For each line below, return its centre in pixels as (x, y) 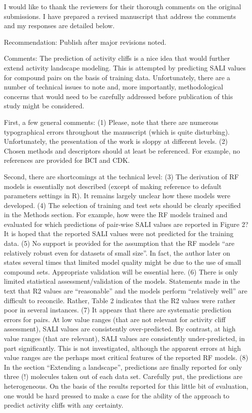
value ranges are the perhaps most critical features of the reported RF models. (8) (126, 357)
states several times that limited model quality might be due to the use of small (123, 262)
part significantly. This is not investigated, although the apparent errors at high (122, 348)
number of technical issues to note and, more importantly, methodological (114, 87)
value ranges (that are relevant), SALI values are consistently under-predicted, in (125, 338)
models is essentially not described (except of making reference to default (113, 186)
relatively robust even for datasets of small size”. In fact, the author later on (117, 252)
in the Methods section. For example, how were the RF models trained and (116, 215)
